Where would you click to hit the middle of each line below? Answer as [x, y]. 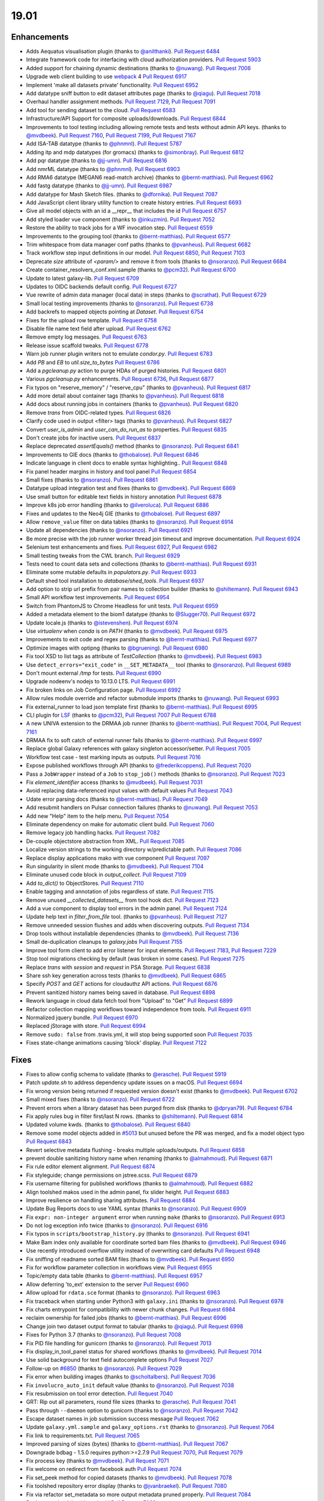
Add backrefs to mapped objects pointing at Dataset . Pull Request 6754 [115, 312]
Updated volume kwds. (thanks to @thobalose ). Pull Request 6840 [108, 1125]
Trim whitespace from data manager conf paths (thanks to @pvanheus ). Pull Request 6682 [139, 245]
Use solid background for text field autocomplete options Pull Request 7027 [119, 1360]
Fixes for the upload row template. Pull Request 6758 [91, 320]
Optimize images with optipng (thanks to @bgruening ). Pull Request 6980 [117, 648]
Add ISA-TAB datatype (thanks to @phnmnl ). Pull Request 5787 [104, 143]
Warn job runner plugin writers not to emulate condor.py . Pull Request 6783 [119, 354]
